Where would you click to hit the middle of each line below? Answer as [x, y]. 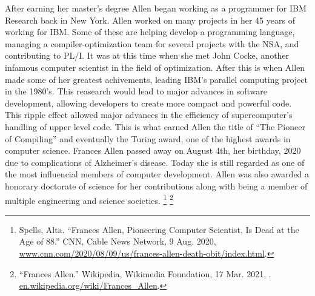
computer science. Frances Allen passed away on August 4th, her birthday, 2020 [153, 150]
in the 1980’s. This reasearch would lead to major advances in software [136, 91]
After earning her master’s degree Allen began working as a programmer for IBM [156, 8]
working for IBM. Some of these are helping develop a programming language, [150, 32]
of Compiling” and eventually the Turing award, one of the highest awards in [148, 138]
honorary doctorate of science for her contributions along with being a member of [156, 186]
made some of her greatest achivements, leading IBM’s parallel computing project [156, 79]
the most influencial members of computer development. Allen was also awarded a [157, 174]
